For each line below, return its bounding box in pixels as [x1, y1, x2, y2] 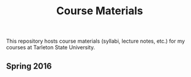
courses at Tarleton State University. [6, 44, 95, 51]
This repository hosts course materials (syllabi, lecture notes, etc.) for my [6, 37, 185, 45]
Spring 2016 [6, 61, 52, 71]
